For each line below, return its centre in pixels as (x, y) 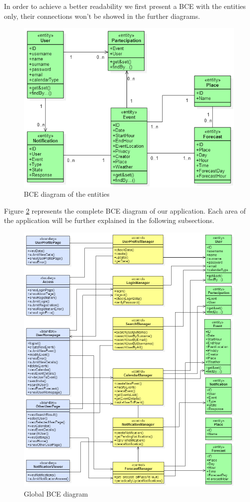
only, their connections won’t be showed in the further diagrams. (102, 16)
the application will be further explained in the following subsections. (109, 220)
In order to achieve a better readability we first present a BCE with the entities (125, 6)
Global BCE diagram (56, 493)
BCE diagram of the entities (67, 194)
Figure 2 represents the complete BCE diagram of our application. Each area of (125, 210)
